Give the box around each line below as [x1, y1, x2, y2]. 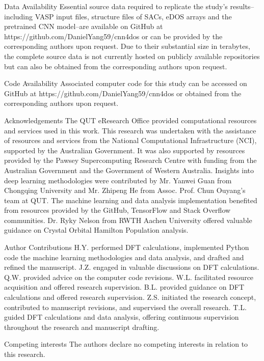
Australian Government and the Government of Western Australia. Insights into [4, 164, 254, 175]
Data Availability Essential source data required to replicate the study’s [4, 1, 228, 11]
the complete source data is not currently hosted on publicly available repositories [4, 50, 260, 61]
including [4, 11, 33, 21]
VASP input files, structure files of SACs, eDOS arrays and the [35, 11, 232, 21]
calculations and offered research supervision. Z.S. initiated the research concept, [4, 292, 256, 302]
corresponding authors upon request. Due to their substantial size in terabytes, [4, 41, 250, 51]
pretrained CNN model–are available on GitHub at [4, 21, 163, 32]
